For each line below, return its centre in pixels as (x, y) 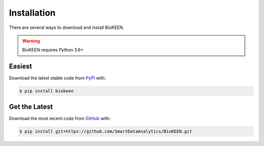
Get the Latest (31, 107)
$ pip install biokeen (46, 91)
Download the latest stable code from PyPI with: (57, 78)
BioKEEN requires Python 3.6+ (53, 50)
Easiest (21, 66)
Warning (31, 41)
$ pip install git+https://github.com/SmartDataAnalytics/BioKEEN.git (106, 131)
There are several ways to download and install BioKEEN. (66, 27)
